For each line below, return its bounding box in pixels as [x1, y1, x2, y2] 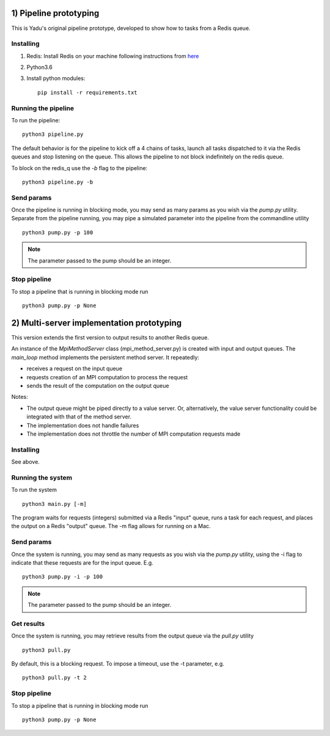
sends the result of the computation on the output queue [26, 382, 169, 390]
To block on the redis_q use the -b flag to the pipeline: [11, 164, 148, 171]
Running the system [11, 473, 73, 481]
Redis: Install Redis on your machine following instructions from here [26, 52, 199, 59]
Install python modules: [26, 75, 86, 82]
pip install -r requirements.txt [37, 89, 137, 96]
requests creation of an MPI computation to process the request [26, 373, 188, 381]
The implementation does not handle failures [26, 422, 139, 429]
